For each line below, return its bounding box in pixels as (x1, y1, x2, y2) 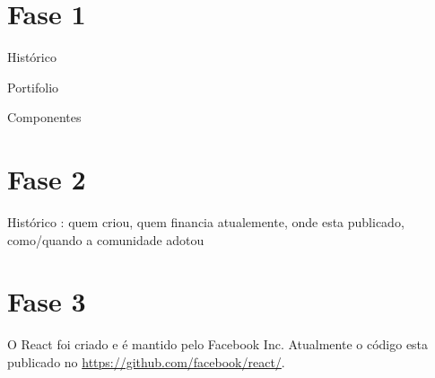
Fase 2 (7, 161, 86, 198)
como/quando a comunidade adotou (7, 230, 204, 249)
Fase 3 (7, 283, 86, 320)
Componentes (7, 108, 82, 127)
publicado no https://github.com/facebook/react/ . (7, 352, 285, 371)
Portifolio (7, 77, 59, 96)
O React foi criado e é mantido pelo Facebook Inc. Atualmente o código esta (7, 335, 429, 354)
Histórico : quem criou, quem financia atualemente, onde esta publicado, (7, 213, 405, 232)
